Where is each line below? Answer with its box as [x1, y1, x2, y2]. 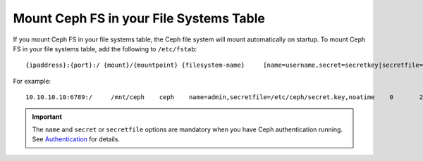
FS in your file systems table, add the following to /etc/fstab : [13, 44, 197, 53]
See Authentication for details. [32, 135, 120, 143]
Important [32, 112, 63, 121]
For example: [13, 77, 51, 85]
